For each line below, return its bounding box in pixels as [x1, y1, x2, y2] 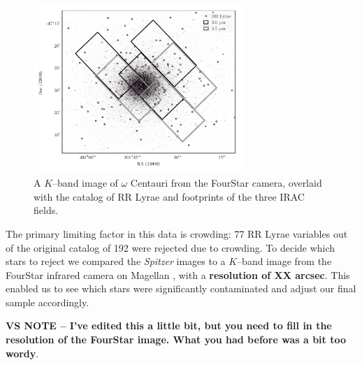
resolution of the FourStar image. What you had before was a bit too [6, 332, 346, 347]
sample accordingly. [6, 294, 89, 309]
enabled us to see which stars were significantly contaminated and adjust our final [6, 281, 356, 296]
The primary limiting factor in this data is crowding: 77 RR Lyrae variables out [6, 226, 348, 241]
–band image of [52, 176, 118, 190]
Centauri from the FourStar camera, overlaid [130, 176, 322, 190]
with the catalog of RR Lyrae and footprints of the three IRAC [34, 189, 305, 203]
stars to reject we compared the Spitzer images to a [6, 254, 226, 269]
